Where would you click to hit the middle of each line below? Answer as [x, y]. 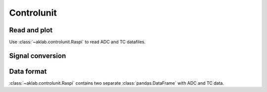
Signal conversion [38, 56]
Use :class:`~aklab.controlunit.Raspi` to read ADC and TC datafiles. [77, 42]
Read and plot [31, 30]
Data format [28, 71]
